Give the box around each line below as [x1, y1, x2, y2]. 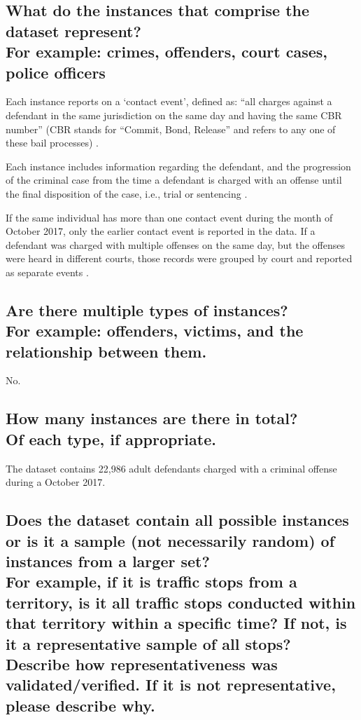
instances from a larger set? [6, 550, 210, 572]
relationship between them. [6, 340, 207, 362]
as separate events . [6, 264, 89, 279]
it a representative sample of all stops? [6, 632, 291, 654]
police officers [6, 61, 106, 83]
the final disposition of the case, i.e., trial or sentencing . [6, 186, 248, 201]
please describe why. [6, 694, 155, 716]
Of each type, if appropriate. [6, 428, 216, 449]
